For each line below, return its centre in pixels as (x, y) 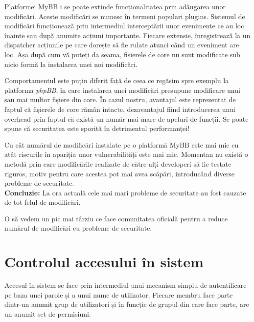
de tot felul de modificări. (43, 202)
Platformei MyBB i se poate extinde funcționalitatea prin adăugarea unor (115, 6)
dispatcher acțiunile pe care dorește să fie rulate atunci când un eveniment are (122, 45)
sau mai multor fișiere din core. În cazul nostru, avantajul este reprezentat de (120, 99)
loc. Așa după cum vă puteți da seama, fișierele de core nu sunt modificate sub (122, 54)
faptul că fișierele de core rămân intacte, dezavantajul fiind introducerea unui (120, 109)
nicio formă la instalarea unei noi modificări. (71, 64)
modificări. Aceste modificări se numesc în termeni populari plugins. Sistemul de (125, 16)
